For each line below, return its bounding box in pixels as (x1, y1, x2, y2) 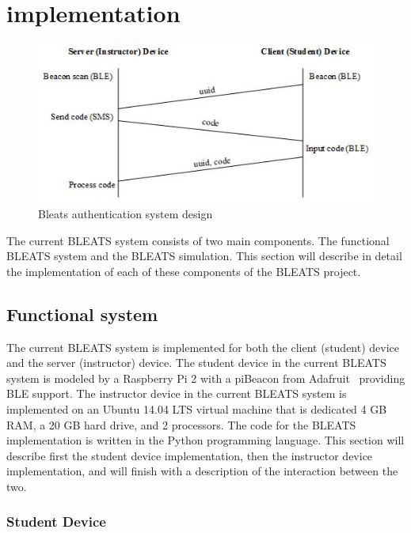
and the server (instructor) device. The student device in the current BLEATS (6, 354, 386, 371)
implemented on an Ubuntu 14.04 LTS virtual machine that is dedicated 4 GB (6, 401, 387, 417)
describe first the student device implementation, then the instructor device (6, 447, 373, 463)
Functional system (6, 301, 158, 326)
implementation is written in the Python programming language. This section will (6, 432, 405, 448)
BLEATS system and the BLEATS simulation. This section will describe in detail (6, 248, 402, 264)
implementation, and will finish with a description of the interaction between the (6, 463, 398, 479)
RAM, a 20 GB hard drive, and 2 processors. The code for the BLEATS (6, 416, 356, 433)
